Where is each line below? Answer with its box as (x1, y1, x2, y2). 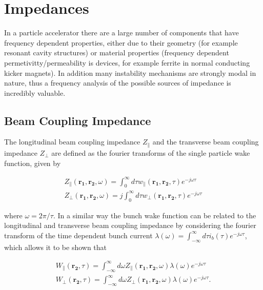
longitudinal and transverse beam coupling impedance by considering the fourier (4, 220, 256, 231)
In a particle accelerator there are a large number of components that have (4, 27, 239, 38)
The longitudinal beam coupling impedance (4, 136, 140, 147)
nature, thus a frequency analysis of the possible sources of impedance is (4, 77, 231, 88)
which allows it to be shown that (4, 241, 107, 252)
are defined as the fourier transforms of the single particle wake (51, 147, 250, 158)
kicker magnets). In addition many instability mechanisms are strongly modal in (4, 67, 256, 78)
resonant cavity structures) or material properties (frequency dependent (4, 47, 229, 58)
